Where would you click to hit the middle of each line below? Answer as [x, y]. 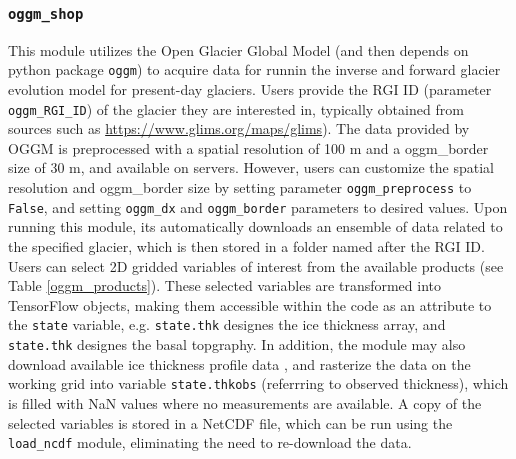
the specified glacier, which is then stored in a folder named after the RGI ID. [246, 245]
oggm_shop [46, 13]
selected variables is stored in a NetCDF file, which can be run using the [230, 422]
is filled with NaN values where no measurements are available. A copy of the [245, 402]
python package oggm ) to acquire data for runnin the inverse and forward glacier [254, 69]
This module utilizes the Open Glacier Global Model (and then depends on [238, 49]
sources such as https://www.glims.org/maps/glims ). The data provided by [239, 128]
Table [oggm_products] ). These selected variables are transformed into [225, 285]
